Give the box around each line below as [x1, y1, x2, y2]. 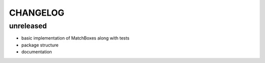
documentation [21, 49, 53, 55]
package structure [21, 42, 59, 48]
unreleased [9, 21, 47, 30]
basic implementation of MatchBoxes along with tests [21, 35, 130, 41]
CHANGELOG [9, 7, 65, 18]
